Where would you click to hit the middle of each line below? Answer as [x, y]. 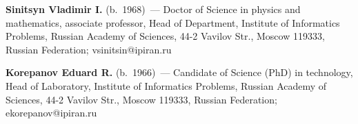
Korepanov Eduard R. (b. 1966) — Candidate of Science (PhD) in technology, [179, 72]
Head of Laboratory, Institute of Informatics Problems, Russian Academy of [166, 85]
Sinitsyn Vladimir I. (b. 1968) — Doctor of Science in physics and [153, 9]
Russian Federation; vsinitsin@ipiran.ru [89, 49]
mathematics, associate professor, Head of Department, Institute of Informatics [173, 22]
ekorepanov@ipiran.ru [51, 113]
